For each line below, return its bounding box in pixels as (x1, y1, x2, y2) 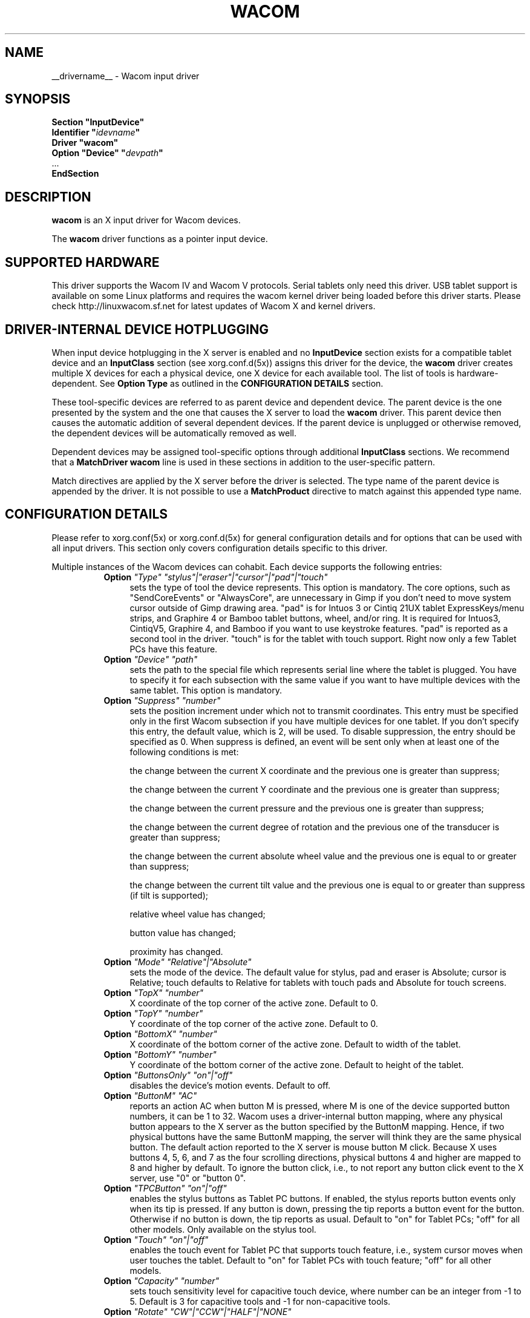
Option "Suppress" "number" (103, 695, 221, 706)
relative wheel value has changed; (129, 908, 266, 919)
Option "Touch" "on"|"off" (103, 1234, 209, 1245)
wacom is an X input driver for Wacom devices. (51, 215, 241, 226)
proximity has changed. (129, 946, 223, 957)
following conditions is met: (129, 746, 239, 757)
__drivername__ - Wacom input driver (51, 70, 200, 81)
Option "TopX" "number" (103, 987, 204, 998)
